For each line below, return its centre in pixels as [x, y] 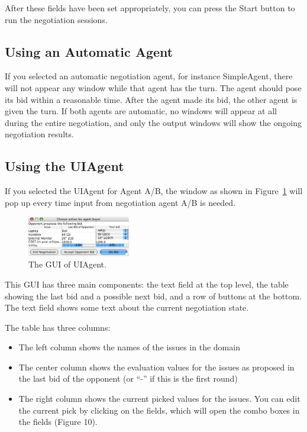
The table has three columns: [58, 327]
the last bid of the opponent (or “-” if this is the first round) [128, 378]
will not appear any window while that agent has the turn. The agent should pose [153, 87]
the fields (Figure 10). [58, 422]
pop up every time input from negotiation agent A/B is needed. [120, 202]
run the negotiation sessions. [56, 19]
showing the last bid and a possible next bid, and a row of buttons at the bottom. [153, 296]
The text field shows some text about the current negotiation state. [127, 307]
